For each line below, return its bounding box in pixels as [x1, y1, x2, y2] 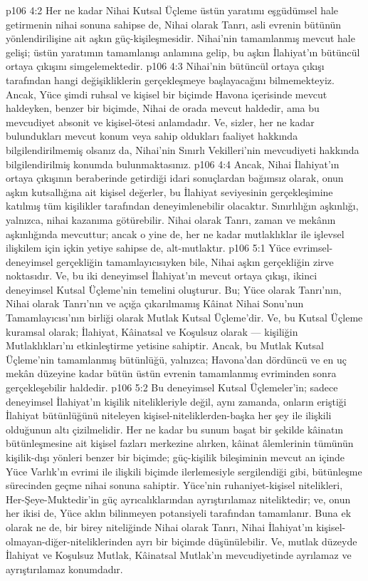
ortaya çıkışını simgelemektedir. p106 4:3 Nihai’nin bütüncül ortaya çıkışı [6, 58, 325, 73]
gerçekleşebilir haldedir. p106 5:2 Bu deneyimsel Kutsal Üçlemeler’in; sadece [6, 380, 338, 395]
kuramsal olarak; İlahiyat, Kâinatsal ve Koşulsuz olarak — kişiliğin [6, 324, 298, 339]
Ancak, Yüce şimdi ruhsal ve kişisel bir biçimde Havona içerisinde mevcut [6, 86, 327, 101]
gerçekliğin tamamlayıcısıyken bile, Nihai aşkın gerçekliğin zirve [56, 254, 334, 269]
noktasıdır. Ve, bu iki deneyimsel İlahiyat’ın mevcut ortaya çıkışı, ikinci [6, 268, 317, 283]
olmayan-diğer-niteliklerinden [6, 533, 133, 548]
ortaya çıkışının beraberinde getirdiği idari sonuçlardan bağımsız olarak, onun [6, 170, 344, 185]
